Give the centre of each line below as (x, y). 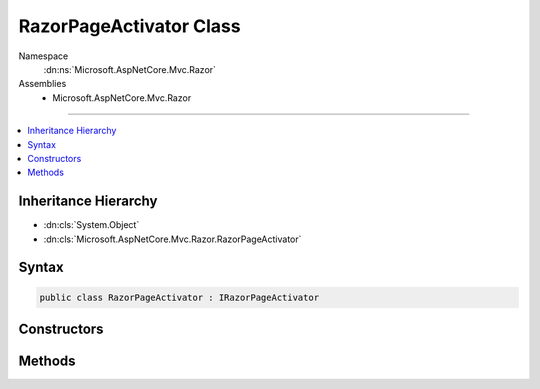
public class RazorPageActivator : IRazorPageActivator (179, 297)
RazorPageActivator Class (129, 26)
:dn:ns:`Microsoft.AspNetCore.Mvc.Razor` (130, 69)
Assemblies (42, 84)
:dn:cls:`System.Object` (91, 225)
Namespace (43, 56)
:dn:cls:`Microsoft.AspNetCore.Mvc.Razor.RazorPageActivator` (172, 239)
